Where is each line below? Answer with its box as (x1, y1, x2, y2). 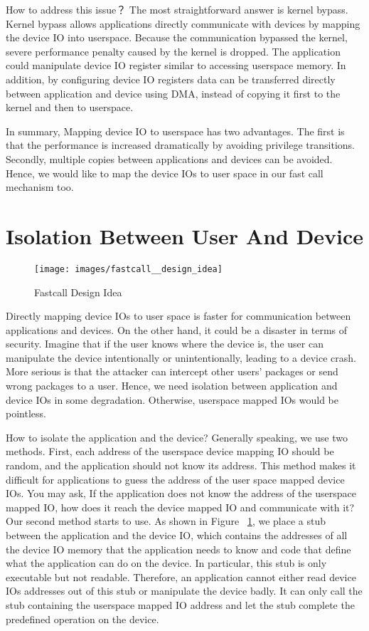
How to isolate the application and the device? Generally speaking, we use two (6, 429, 348, 444)
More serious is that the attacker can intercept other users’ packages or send (6, 364, 338, 379)
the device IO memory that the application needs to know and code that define (6, 541, 351, 556)
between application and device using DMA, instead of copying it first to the (6, 85, 341, 100)
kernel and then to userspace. (6, 100, 134, 115)
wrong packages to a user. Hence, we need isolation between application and (6, 378, 338, 393)
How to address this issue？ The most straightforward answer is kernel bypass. (6, 2, 348, 16)
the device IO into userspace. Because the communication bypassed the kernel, (6, 30, 348, 45)
